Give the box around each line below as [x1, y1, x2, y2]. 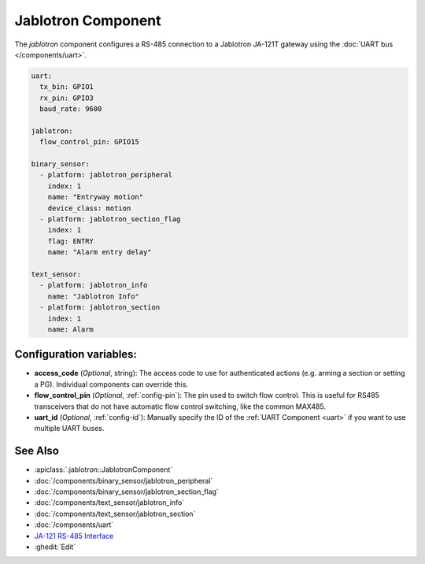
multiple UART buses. [34, 424, 105, 433]
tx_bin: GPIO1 [39, 83, 94, 91]
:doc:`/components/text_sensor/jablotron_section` [34, 509, 196, 518]
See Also [14, 444, 59, 458]
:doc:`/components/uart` [34, 520, 114, 529]
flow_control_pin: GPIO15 [39, 138, 139, 147]
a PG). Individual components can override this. [34, 379, 189, 389]
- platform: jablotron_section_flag [39, 215, 181, 224]
